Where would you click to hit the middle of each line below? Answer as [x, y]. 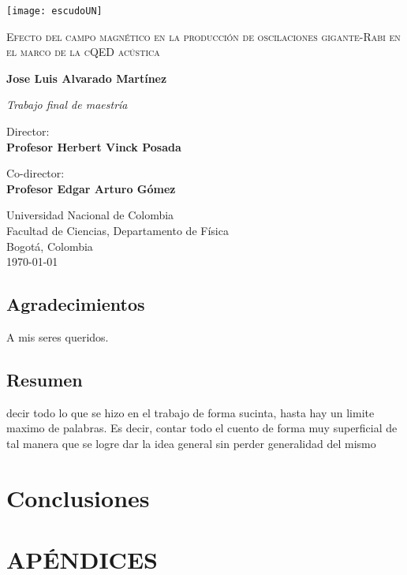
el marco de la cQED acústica [83, 52]
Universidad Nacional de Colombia [90, 215]
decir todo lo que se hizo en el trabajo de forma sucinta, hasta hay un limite [190, 412]
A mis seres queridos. [58, 336]
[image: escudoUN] [54, 11]
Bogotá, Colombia [50, 246]
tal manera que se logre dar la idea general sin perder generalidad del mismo [191, 443]
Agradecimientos [76, 304]
